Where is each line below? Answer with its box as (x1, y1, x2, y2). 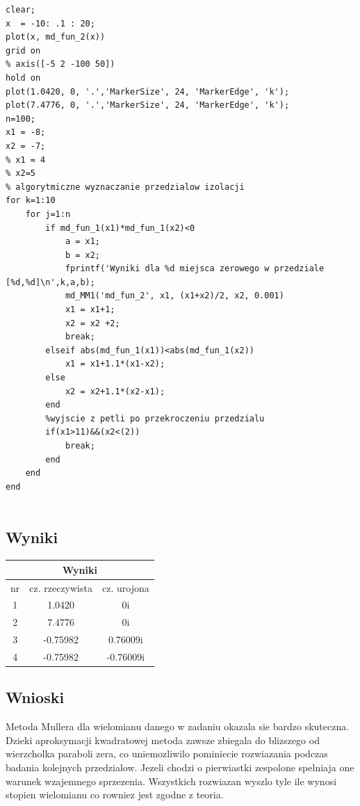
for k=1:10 (6, 195, 56, 206)
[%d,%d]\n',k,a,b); (6, 277, 95, 287)
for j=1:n (25, 209, 71, 219)
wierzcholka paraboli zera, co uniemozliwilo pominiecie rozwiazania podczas (6, 746, 328, 761)
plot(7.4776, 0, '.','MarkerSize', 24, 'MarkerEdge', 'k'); (6, 100, 290, 111)
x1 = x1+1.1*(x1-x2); (65, 359, 165, 369)
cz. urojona (101, 580, 149, 595)
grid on (6, 45, 41, 56)
